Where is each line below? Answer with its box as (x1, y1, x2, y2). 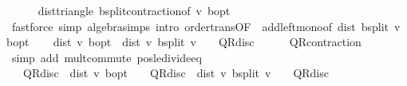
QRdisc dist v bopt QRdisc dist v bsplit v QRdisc (22, 64, 329, 81)
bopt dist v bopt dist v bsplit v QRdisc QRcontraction (6, 33, 362, 50)
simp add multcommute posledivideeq (11, 49, 202, 65)
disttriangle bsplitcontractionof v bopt (38, 2, 231, 18)
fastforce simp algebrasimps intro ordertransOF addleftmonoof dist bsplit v (11, 18, 401, 34)
